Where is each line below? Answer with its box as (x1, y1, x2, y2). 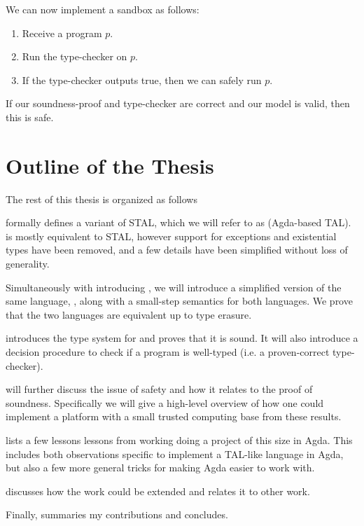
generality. (6, 256, 50, 271)
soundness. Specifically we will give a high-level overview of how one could (6, 395, 324, 410)
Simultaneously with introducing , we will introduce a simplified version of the (6, 279, 342, 294)
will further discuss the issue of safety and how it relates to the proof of (6, 382, 313, 396)
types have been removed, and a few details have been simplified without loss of (6, 242, 348, 257)
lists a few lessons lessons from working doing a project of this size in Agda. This (6, 433, 353, 447)
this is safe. (6, 109, 54, 124)
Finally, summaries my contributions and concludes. (6, 507, 228, 522)
